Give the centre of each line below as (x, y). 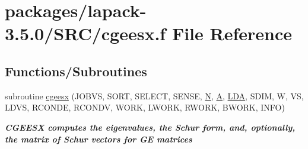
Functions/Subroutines (76, 71)
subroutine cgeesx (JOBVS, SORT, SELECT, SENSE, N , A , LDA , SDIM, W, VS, (154, 95)
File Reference (232, 33)
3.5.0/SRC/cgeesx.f (85, 33)
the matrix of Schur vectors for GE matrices (99, 139)
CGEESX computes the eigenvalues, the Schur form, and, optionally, (150, 127)
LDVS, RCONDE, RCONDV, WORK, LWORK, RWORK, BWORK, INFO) (145, 107)
